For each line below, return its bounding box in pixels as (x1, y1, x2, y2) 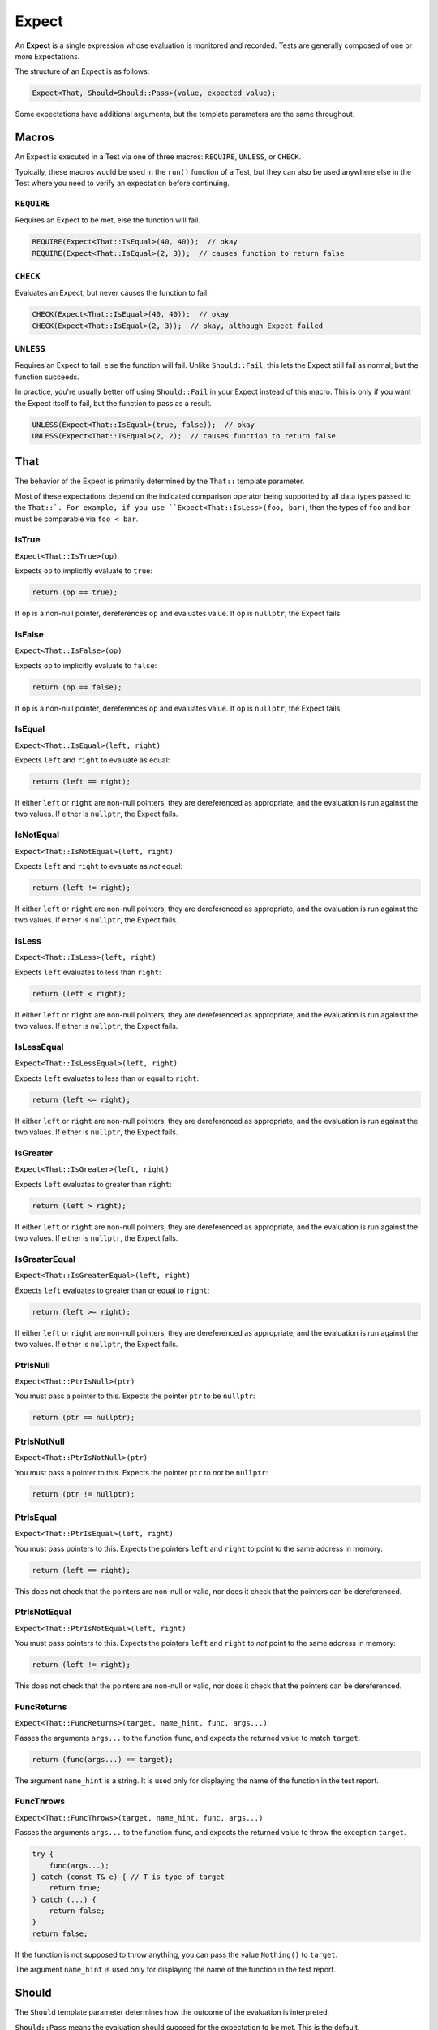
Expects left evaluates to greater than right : (15, 1179, 172, 1189)
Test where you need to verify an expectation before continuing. (15, 178, 230, 188)
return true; (49, 1884, 101, 1893)
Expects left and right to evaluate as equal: (15, 755, 170, 765)
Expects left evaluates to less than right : (15, 967, 161, 977)
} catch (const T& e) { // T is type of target (32, 1872, 225, 1881)
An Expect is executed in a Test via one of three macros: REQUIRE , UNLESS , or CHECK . (15, 152, 302, 162)
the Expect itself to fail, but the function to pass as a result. (15, 398, 213, 408)
